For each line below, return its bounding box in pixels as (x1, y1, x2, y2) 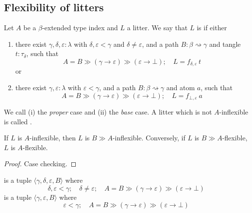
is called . (4, 116, 32, 126)
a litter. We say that (127, 22, 188, 33)
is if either (197, 22, 227, 33)
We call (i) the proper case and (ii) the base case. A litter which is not (4, 107, 212, 117)
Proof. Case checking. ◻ (4, 158, 77, 169)
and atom (166, 82, 195, 93)
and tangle (209, 39, 241, 49)
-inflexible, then (29, 133, 76, 143)
